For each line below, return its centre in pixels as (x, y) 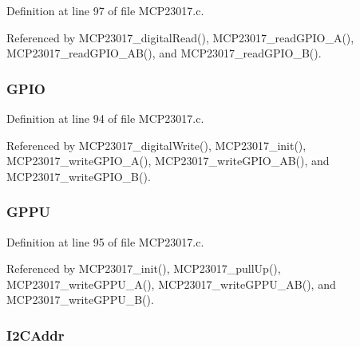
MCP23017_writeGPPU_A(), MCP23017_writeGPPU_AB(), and (171, 284)
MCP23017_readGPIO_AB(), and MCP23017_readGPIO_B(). (164, 53)
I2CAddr (36, 335)
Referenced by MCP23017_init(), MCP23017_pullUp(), (144, 268)
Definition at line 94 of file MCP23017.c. (105, 118)
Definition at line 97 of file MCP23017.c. (105, 10)
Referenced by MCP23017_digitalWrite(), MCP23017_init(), (156, 145)
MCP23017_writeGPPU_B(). (80, 300)
